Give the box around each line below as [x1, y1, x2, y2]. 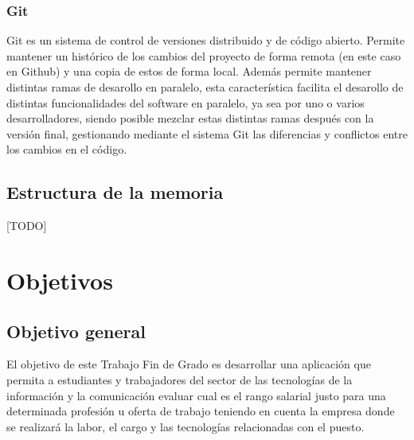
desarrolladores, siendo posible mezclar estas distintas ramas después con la [6, 110, 374, 127]
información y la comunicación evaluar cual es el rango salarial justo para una [6, 387, 386, 403]
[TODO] [6, 217, 47, 234]
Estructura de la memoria [6, 180, 224, 204]
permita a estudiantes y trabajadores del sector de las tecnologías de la [6, 371, 353, 387]
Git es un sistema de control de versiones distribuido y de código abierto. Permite [6, 32, 405, 49]
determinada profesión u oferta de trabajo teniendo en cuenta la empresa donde [6, 403, 395, 419]
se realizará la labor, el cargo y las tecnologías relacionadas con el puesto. [6, 418, 365, 434]
